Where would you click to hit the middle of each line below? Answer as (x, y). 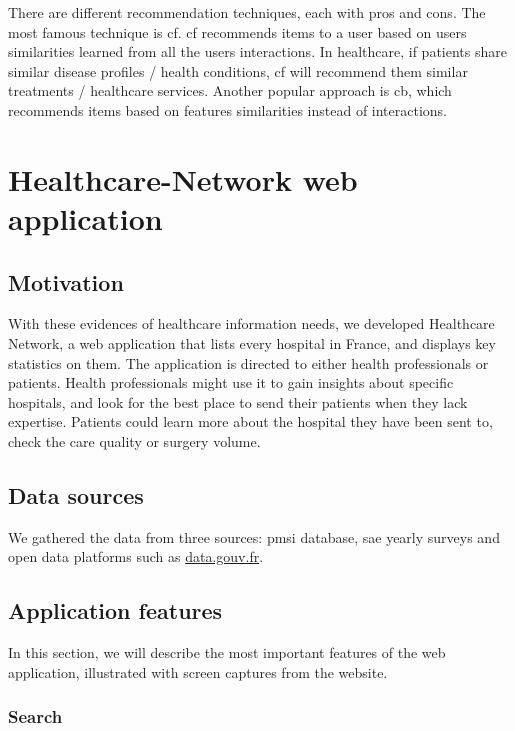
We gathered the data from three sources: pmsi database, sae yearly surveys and (254, 536)
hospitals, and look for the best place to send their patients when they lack (238, 401)
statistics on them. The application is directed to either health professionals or (248, 362)
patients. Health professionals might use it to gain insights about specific (231, 382)
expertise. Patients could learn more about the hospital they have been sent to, (250, 421)
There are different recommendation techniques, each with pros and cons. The (247, 12)
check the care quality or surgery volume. (134, 440)
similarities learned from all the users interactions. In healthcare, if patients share (257, 51)
